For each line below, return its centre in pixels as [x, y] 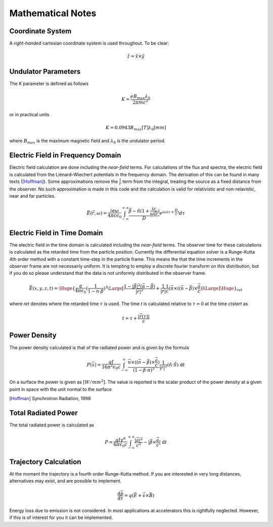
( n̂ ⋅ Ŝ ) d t [176, 365]
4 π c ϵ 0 [115, 216]
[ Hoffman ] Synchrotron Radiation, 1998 [50, 399]
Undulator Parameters [45, 71]
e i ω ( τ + [167, 213]
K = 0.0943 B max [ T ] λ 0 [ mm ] [136, 128]
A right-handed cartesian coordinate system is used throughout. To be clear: [89, 43]
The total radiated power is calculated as [52, 425]
